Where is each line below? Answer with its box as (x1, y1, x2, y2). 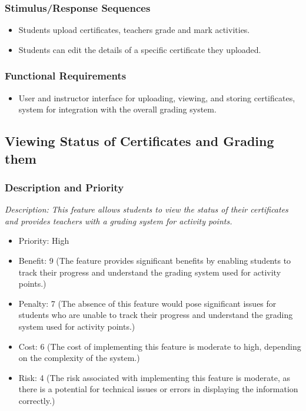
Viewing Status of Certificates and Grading (5, 132, 274, 150)
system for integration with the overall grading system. (18, 103, 217, 115)
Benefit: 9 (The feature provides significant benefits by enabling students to (18, 254, 291, 266)
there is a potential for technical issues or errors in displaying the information (18, 383, 298, 395)
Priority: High (18, 234, 69, 247)
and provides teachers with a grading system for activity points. (5, 214, 232, 227)
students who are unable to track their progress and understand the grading (18, 309, 293, 321)
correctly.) (18, 394, 55, 406)
